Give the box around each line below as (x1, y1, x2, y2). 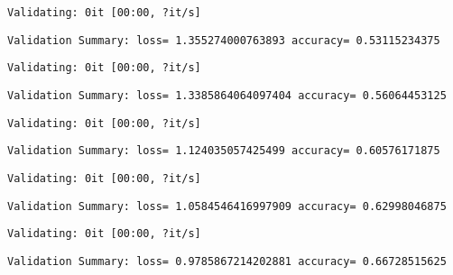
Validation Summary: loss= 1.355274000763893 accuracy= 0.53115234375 (7, 33, 440, 47)
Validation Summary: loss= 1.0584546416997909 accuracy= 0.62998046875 (7, 199, 447, 213)
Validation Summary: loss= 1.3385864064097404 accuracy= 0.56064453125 (7, 88, 447, 102)
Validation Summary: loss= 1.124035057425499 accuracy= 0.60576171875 (7, 144, 440, 158)
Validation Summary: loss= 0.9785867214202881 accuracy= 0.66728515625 (7, 254, 447, 268)
